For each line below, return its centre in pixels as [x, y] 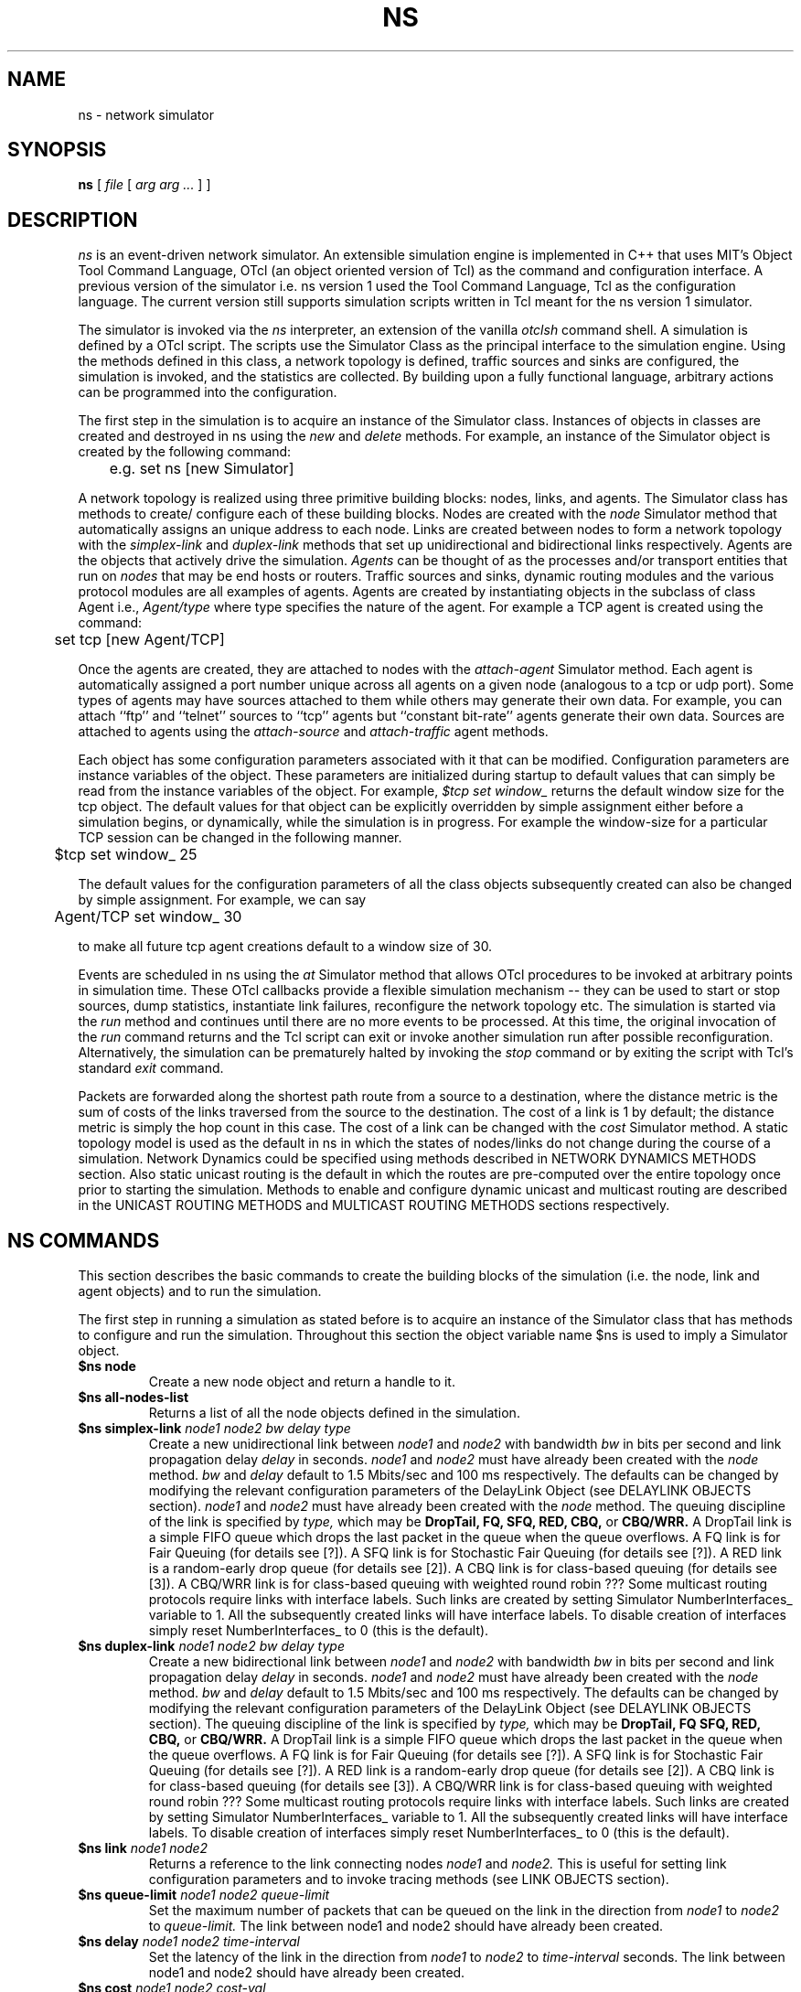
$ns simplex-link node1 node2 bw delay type [214, 1429]
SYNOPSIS [57, 150]
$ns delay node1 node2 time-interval [189, 1942]
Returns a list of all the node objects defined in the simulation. [334, 1413]
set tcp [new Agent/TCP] [139, 640]
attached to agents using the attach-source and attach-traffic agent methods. [313, 732]
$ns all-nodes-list [133, 1398]
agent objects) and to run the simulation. [200, 1291]
